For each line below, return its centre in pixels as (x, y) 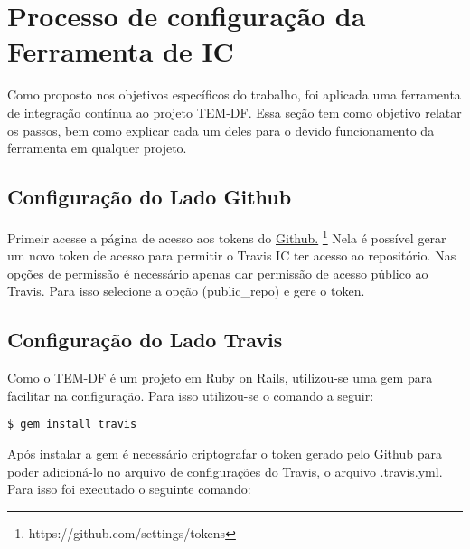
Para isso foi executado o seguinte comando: (129, 489)
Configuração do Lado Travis (145, 340)
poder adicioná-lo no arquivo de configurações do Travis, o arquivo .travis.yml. (225, 471)
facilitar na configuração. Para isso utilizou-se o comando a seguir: (191, 395)
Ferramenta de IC (121, 51)
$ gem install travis (72, 425)
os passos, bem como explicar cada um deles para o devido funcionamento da (221, 130)
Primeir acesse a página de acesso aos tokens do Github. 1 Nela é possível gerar (227, 236)
